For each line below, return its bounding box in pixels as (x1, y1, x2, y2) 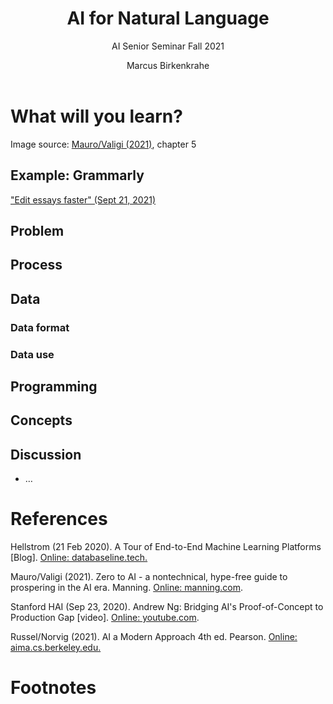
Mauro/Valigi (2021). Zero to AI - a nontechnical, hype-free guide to (10, 571, 288, 583)
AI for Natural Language (66, 7, 270, 30)
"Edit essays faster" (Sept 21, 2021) (10, 193, 157, 206)
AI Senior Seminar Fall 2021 (111, 40, 225, 52)
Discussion (10, 446, 82, 463)
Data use (10, 347, 55, 361)
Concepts (10, 412, 73, 429)
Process (10, 257, 63, 274)
